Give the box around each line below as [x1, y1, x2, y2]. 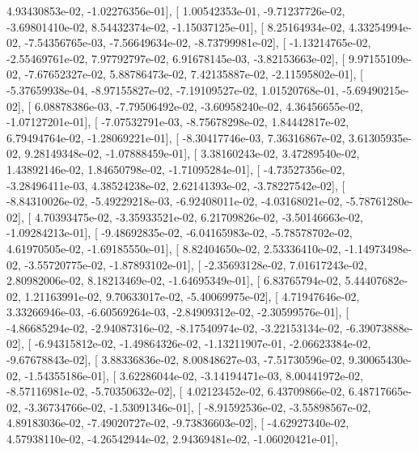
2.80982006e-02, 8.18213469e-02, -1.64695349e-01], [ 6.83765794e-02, [6, 272, 341, 289]
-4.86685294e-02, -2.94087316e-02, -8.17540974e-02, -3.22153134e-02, [6, 319, 343, 336]
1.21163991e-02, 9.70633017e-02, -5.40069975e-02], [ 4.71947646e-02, [24, 287, 360, 304]
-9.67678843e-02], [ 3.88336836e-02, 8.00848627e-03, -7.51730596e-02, [6, 351, 345, 368]
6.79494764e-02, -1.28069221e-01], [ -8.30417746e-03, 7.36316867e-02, [6, 129, 345, 146]
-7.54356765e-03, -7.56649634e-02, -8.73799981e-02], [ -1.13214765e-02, [24, 34, 371, 51]
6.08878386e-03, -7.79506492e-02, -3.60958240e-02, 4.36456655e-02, [34, 97, 363, 114]
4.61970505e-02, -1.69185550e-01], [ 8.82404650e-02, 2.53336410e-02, [6, 239, 341, 256]
